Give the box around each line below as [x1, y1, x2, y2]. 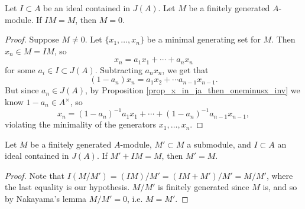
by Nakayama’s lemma [5, 192, 87, 205]
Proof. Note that [5, 169, 65, 181]
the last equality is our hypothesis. [5, 181, 130, 193]
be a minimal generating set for [147, 33, 261, 45]
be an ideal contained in [43, 2, 131, 14]
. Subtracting [95, 63, 142, 76]
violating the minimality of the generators [5, 118, 157, 130]
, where [266, 169, 293, 181]
